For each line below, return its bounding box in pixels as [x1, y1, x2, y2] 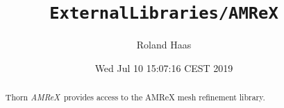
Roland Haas [136, 37, 192, 52]
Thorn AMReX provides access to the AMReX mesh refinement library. [5, 91, 265, 103]
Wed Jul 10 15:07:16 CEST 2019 [94, 60, 233, 75]
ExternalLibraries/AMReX [49, 3, 278, 24]
